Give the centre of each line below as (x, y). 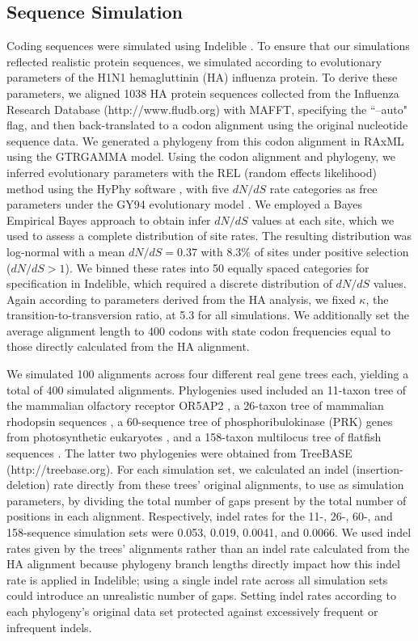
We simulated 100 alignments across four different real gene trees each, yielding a (208, 374)
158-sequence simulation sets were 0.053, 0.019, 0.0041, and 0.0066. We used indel (209, 532)
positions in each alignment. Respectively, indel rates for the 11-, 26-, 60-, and (200, 516)
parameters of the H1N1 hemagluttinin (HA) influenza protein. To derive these (202, 77)
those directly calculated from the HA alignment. (128, 346)
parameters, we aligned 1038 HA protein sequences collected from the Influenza (203, 93)
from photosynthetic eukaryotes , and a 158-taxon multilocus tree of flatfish (194, 437)
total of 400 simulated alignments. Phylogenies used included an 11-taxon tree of (207, 389)
